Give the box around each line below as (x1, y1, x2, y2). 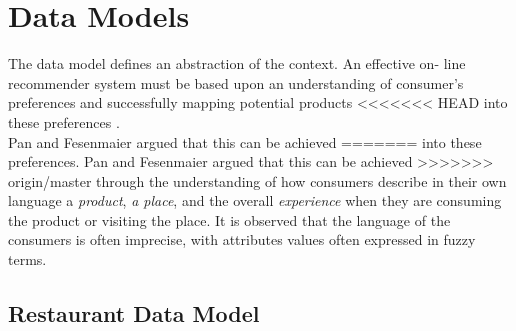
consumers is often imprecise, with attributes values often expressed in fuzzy (8, 229, 476, 250)
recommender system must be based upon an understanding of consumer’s (8, 72, 464, 93)
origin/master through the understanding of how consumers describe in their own (8, 170, 507, 191)
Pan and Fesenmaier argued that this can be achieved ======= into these (8, 131, 482, 152)
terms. (8, 249, 47, 270)
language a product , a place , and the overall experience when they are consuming (8, 190, 502, 211)
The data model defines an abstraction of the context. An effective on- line (8, 53, 466, 74)
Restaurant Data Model (8, 298, 260, 329)
